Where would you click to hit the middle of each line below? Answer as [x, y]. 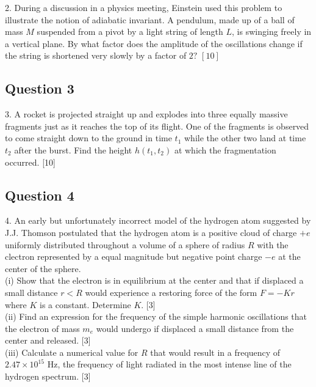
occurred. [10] [30, 162]
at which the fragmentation [225, 149]
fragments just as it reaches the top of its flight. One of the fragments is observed [157, 126]
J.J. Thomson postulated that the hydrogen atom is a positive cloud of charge [151, 232]
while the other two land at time [245, 138]
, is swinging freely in [272, 31]
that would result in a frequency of [215, 352]
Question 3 [40, 88]
